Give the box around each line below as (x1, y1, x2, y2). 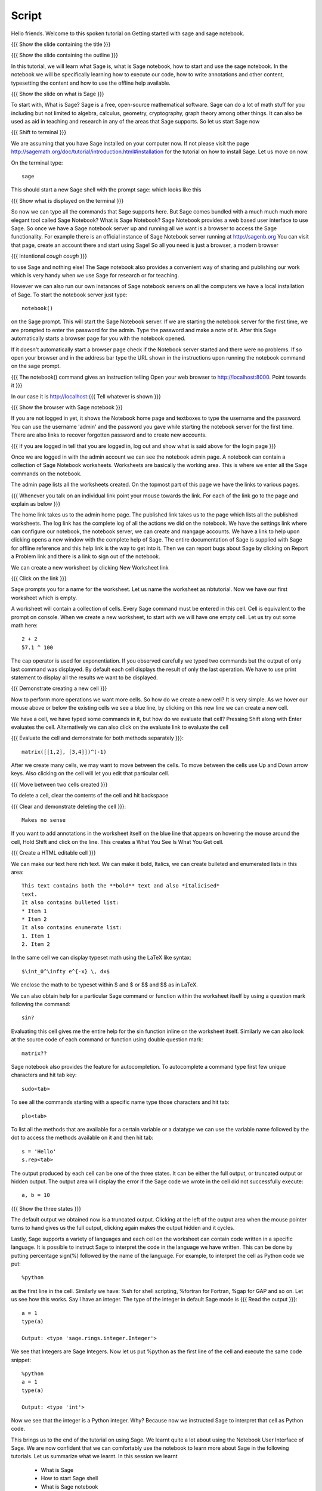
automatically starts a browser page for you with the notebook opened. (11, 335, 186, 342)
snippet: (11, 1356, 31, 1363)
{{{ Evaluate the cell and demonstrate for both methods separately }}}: (11, 734, 184, 742)
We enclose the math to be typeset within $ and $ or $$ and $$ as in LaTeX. (11, 981, 198, 988)
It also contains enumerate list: (21, 924, 122, 931)
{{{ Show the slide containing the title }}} (11, 41, 111, 48)
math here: (11, 621, 38, 629)
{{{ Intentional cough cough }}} (11, 252, 88, 259)
